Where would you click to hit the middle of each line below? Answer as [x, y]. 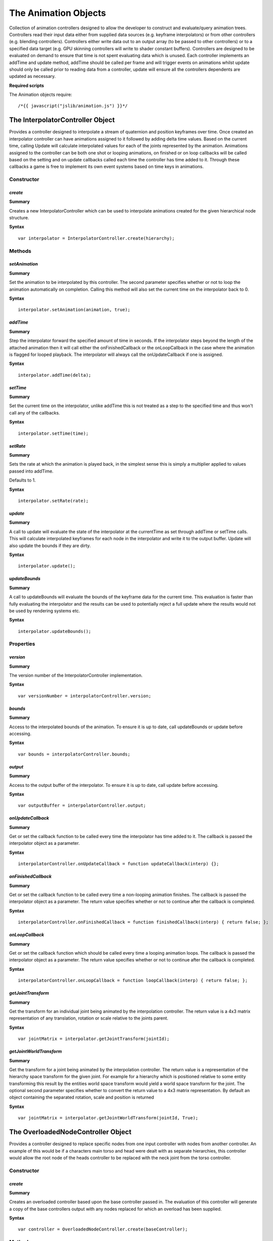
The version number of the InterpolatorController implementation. [76, 676]
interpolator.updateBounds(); [55, 631]
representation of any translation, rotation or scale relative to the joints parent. [89, 1018]
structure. [19, 218]
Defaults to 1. [23, 480]
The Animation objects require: [41, 95]
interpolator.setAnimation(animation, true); [74, 310]
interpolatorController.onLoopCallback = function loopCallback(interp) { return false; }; [133, 981]
